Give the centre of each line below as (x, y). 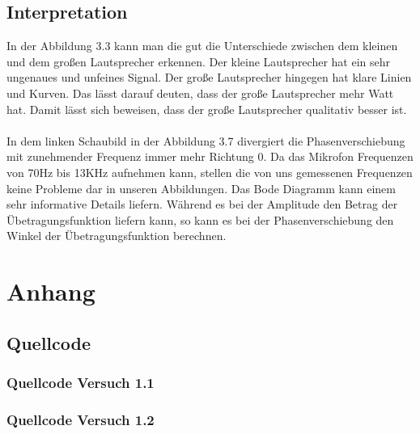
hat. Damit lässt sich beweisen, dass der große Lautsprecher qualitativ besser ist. (207, 109)
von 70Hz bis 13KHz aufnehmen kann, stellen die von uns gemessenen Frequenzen (210, 172)
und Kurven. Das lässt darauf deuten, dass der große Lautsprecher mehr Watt (200, 93)
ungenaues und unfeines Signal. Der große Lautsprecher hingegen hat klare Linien (209, 77)
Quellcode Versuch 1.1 (81, 382)
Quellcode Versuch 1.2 (81, 419)
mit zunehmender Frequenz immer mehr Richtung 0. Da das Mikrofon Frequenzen (210, 156)
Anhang (51, 291)
